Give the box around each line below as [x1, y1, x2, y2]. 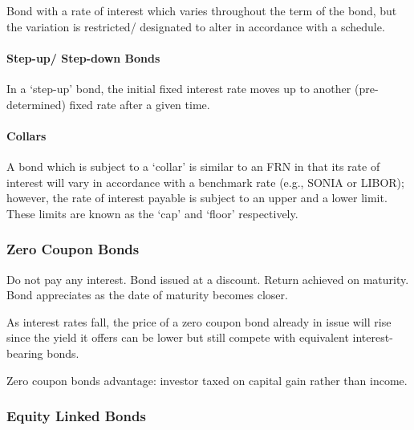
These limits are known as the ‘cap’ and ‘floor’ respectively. [6, 205, 298, 221]
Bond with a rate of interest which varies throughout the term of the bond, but [6, 2, 397, 18]
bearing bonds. [6, 344, 79, 361]
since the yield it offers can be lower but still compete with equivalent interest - [6, 329, 393, 346]
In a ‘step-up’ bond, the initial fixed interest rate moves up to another [6, 79, 351, 96]
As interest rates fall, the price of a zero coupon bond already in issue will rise [6, 313, 392, 330]
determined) [6, 95, 66, 112]
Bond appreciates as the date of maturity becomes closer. [6, 286, 288, 303]
